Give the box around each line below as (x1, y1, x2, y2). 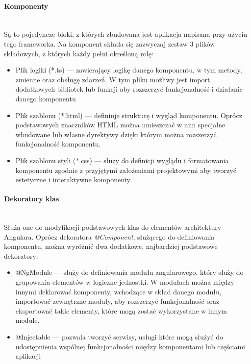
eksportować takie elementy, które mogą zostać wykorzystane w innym (15, 305, 227, 315)
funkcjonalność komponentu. (15, 139, 101, 149)
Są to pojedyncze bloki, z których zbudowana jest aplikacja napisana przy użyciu (4, 29, 248, 39)
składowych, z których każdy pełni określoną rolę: (4, 48, 153, 58)
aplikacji (15, 351, 41, 361)
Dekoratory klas (4, 194, 59, 204)
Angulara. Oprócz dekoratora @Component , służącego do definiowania (4, 231, 215, 242)
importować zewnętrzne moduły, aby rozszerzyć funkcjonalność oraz (15, 296, 220, 306)
